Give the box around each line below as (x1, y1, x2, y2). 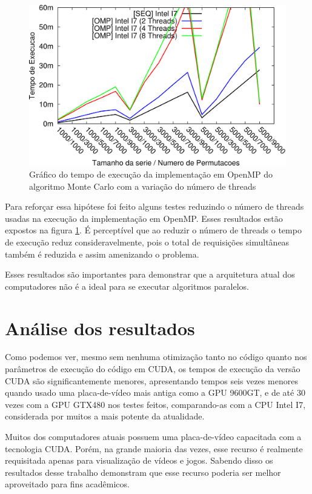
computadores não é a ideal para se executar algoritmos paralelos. (5, 279, 249, 292)
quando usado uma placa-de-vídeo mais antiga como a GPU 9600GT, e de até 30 (5, 386, 305, 399)
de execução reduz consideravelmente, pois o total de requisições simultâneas (5, 235, 290, 248)
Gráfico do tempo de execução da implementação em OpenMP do (29, 168, 273, 180)
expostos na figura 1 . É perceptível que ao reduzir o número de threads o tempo (5, 224, 302, 236)
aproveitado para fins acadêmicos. (5, 478, 130, 490)
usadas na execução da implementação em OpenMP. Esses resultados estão (5, 212, 283, 224)
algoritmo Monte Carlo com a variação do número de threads (29, 179, 256, 192)
